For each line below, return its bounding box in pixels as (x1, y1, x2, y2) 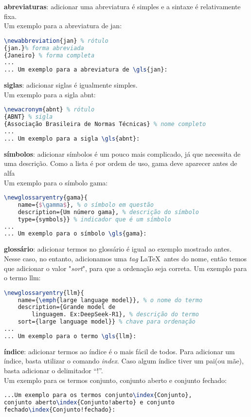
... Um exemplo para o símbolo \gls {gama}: (4, 230, 147, 237)
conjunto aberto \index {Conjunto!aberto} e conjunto (4, 399, 175, 406)
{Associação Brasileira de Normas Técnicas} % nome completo (4, 121, 206, 128)
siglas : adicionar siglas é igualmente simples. (4, 80, 138, 90)
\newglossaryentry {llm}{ (4, 289, 84, 296)
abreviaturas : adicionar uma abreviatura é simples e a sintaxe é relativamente (4, 1, 241, 11)
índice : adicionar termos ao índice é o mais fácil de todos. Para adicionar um (4, 346, 235, 356)
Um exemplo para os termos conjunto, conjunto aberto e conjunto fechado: (4, 375, 227, 385)
